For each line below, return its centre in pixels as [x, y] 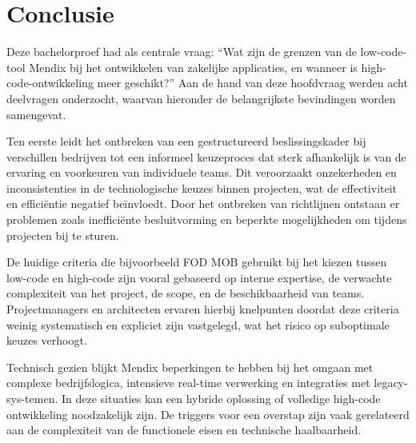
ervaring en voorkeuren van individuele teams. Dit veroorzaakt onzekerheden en [202, 172]
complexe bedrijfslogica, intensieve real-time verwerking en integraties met [188, 383]
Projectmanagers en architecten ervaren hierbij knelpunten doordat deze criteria [203, 309]
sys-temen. [32, 398]
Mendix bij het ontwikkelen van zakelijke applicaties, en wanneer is [193, 67]
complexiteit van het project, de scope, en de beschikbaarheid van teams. [186, 293]
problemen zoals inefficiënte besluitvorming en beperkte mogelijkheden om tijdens [207, 220]
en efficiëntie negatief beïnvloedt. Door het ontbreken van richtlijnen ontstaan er [203, 204]
